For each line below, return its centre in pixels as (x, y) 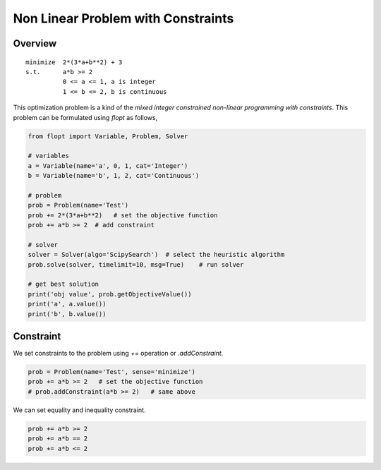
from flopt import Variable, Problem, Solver (108, 136)
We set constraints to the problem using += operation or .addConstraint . (118, 354)
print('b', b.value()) (67, 314)
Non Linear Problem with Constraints (123, 18)
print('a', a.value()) (67, 304)
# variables (49, 156)
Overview (35, 43)
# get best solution (63, 284)
